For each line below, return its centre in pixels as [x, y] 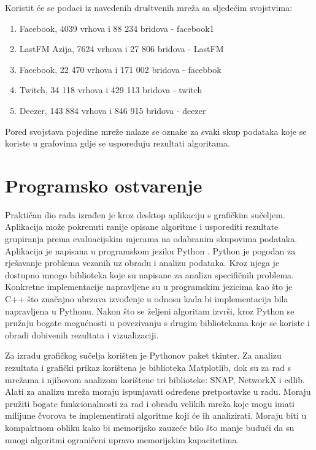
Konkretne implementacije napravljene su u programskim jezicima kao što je [149, 287]
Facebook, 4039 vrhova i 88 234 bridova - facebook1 [117, 28]
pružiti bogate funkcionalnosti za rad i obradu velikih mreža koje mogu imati [150, 403]
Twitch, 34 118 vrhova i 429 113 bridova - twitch [111, 90]
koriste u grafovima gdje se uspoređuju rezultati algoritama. [118, 143]
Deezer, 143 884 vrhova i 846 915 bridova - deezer [113, 110]
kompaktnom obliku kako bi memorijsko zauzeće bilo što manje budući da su [150, 427]
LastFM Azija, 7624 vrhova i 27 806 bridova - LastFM [121, 49]
